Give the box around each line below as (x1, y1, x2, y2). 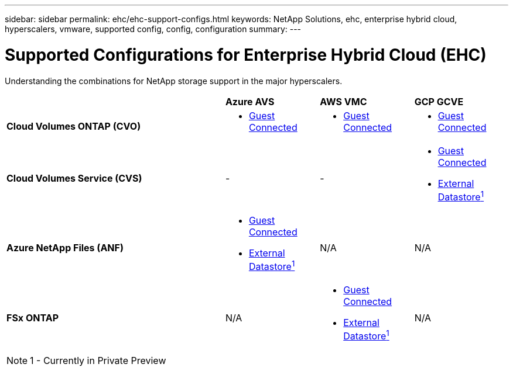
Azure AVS (225, 95, 275, 108)
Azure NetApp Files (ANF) (6, 242, 124, 254)
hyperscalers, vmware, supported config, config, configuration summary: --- (5, 24, 302, 34)
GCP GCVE (414, 95, 464, 108)
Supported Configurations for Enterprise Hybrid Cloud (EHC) (5, 44, 487, 65)
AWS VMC (320, 95, 367, 108)
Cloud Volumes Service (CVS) (6, 172, 142, 185)
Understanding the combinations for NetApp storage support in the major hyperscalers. (5, 75, 343, 86)
